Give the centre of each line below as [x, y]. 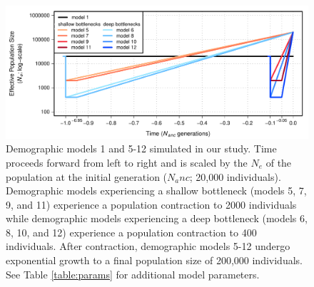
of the [279, 162]
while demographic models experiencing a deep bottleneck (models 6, [157, 218]
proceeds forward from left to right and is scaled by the [127, 162]
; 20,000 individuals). [235, 176]
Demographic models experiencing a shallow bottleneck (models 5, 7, [156, 191]
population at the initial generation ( [87, 176]
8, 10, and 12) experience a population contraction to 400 [131, 232]
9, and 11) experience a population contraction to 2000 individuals [151, 204]
